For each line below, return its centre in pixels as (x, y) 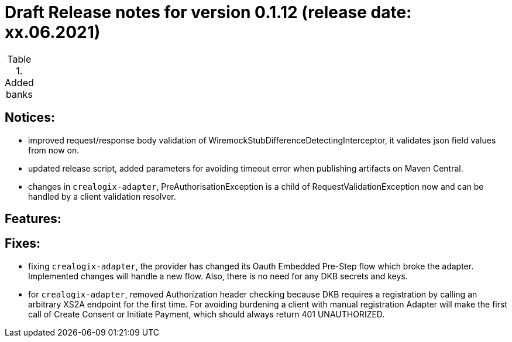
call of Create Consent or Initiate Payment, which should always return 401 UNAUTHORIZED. (207, 314)
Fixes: (23, 244)
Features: (33, 219)
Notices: (30, 118)
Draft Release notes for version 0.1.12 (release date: (208, 12)
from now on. (54, 150)
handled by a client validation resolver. (102, 196)
